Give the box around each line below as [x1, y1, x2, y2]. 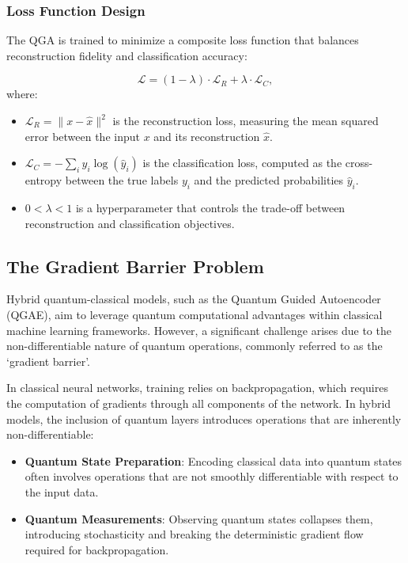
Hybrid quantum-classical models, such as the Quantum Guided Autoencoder [6, 291, 381, 307]
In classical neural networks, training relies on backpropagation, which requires [6, 379, 388, 396]
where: [6, 86, 38, 102]
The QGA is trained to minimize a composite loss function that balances [6, 32, 359, 48]
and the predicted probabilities [194, 172, 344, 188]
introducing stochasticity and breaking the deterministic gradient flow [25, 526, 364, 542]
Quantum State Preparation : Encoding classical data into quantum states [25, 452, 402, 469]
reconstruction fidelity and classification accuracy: [6, 47, 247, 63]
